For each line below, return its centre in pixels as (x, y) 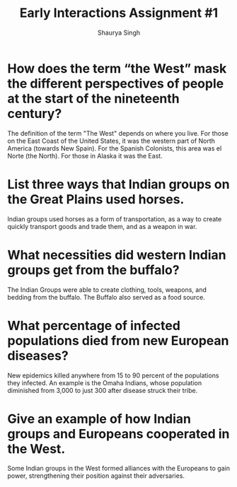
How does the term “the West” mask (117, 68)
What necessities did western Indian (117, 255)
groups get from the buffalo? (93, 270)
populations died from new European (118, 340)
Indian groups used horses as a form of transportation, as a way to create (115, 219)
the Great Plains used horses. (96, 199)
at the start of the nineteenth (94, 99)
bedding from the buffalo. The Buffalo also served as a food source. (106, 297)
